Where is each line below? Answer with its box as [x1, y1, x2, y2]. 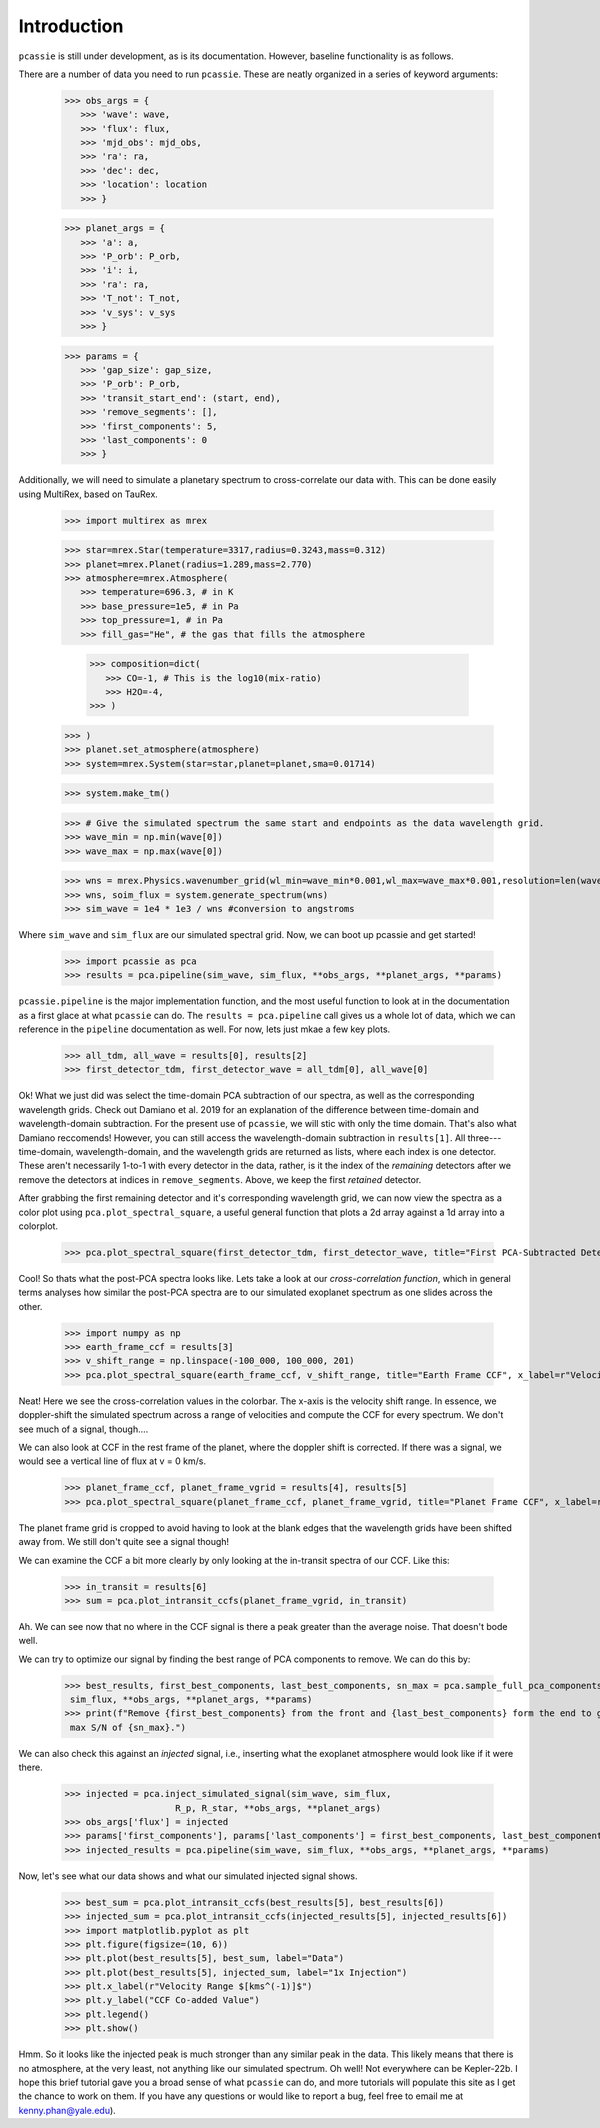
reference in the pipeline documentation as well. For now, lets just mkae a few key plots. [18, 1023, 391, 1035]
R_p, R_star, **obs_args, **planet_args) [175, 1802, 382, 1814]
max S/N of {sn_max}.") [70, 1721, 187, 1733]
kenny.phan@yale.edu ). [18, 2104, 117, 2116]
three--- [467, 1131, 502, 1144]
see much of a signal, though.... [18, 1423, 149, 1435]
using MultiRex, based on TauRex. [18, 488, 159, 500]
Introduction [18, 15, 124, 37]
